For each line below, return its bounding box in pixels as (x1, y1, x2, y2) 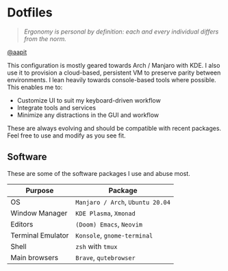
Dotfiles (7, 5, 53, 21)
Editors (10, 219, 34, 229)
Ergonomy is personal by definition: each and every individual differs (23, 27, 219, 36)
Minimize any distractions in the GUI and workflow (16, 111, 160, 119)
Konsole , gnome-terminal (75, 231, 153, 240)
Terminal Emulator (10, 231, 69, 240)
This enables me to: (7, 83, 63, 91)
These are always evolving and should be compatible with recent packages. (7, 124, 221, 132)
